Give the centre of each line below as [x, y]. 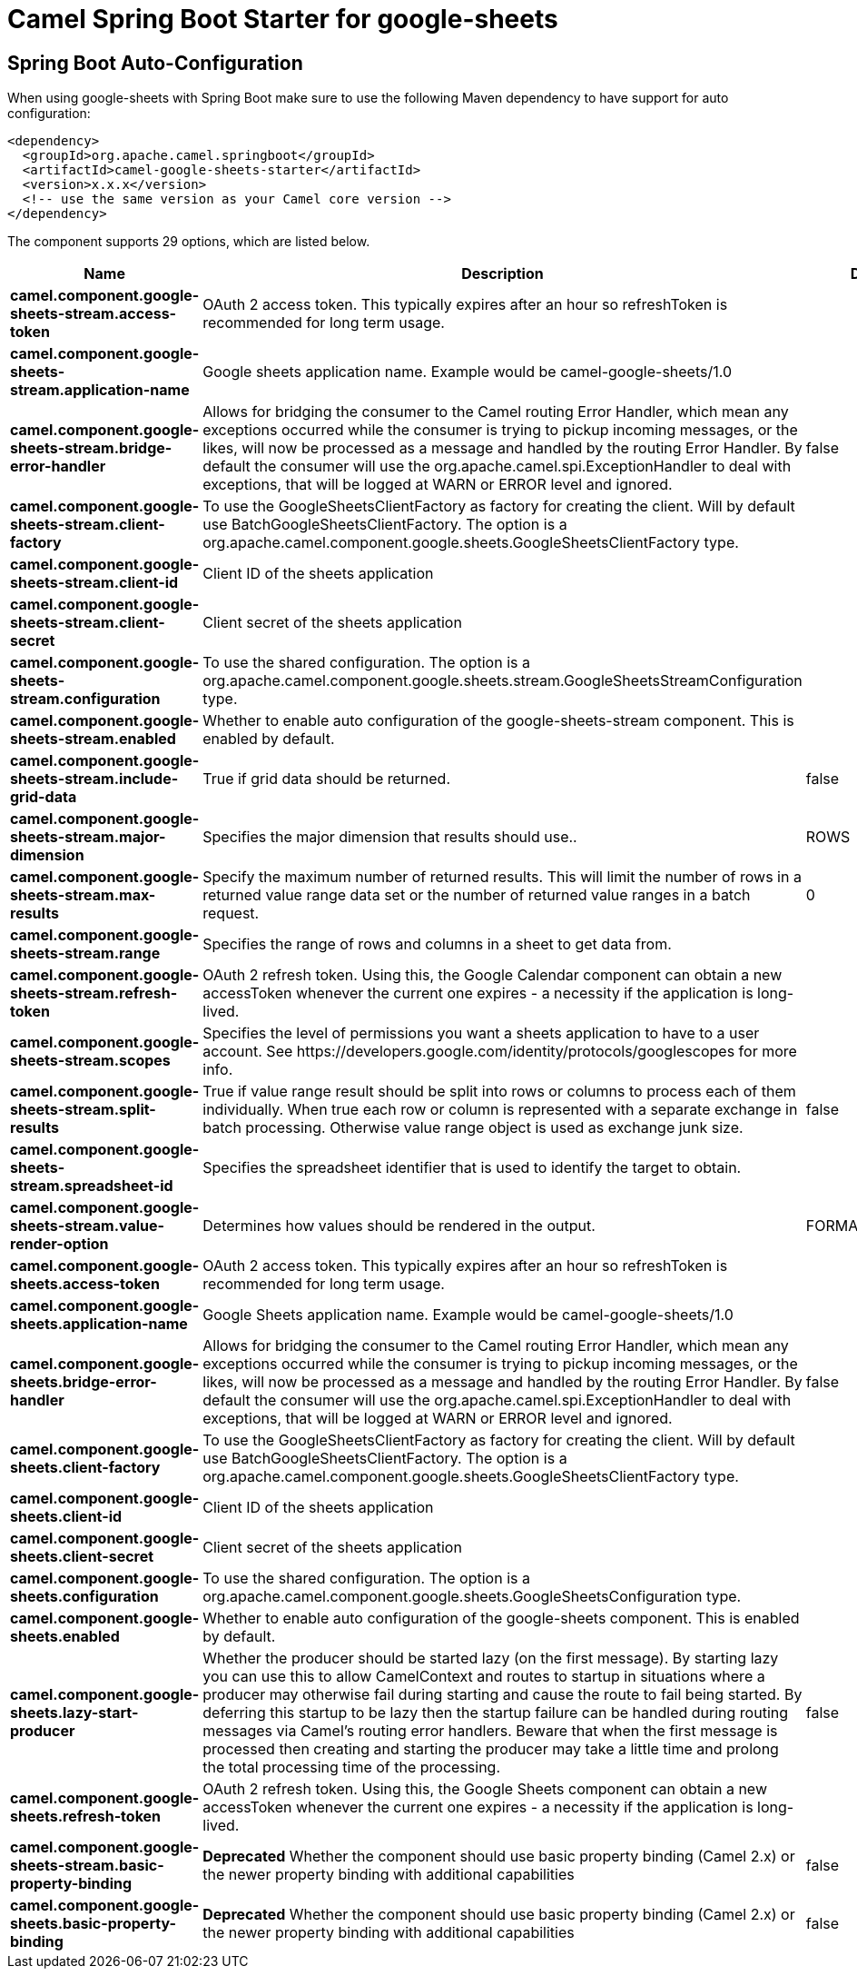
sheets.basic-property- [93, 1924]
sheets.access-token [85, 1284]
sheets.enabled [65, 1637]
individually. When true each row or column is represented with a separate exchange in [500, 1110]
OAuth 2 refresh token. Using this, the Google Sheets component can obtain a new [485, 1789]
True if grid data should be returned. [327, 779]
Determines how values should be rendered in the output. [399, 1226]
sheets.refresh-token [86, 1817]
